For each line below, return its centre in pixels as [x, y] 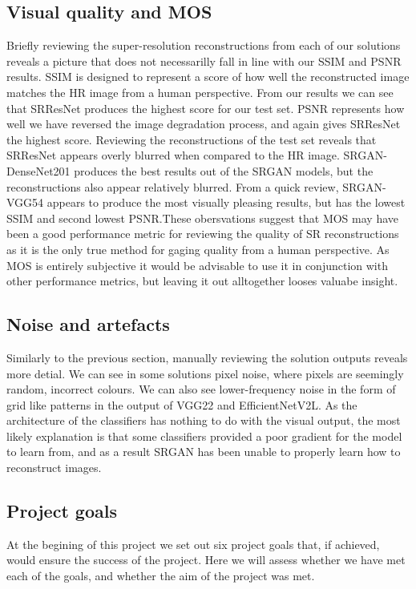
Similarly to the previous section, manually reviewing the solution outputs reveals [207, 357]
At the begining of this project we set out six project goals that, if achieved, [193, 544]
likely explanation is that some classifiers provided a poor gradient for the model [204, 436]
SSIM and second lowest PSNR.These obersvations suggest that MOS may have [202, 218]
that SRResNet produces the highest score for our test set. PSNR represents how [206, 108]
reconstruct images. [54, 468]
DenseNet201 [38, 170]
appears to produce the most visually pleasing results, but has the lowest [226, 202]
